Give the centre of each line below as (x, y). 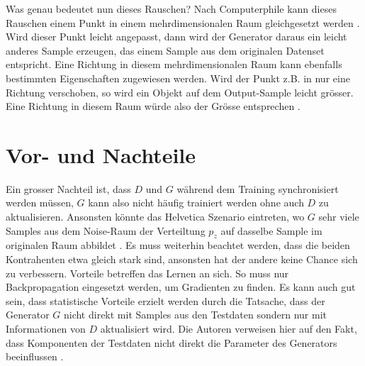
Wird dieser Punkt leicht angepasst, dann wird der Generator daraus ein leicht (176, 37)
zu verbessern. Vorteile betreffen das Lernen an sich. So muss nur (147, 273)
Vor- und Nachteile (101, 154)
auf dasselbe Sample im (271, 230)
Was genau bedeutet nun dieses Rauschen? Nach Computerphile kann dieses (171, 9)
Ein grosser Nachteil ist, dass (68, 188)
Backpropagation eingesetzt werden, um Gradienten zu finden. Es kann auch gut (181, 287)
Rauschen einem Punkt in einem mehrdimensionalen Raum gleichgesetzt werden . (183, 22)
